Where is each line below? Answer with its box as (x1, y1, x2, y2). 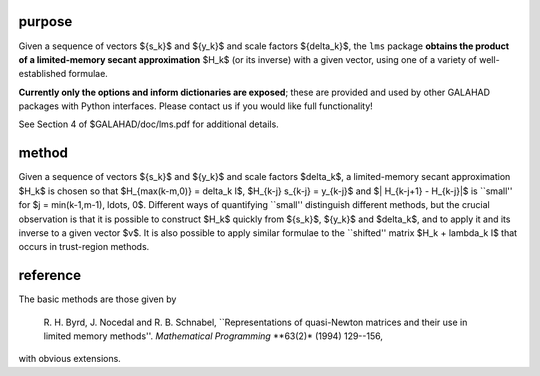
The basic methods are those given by (18, 293, 177, 305)
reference (18, 267, 82, 284)
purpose (18, 13, 73, 30)
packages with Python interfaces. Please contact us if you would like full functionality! (18, 100, 374, 112)
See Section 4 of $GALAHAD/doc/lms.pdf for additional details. (18, 118, 279, 130)
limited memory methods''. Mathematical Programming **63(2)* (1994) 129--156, (43, 330, 384, 342)
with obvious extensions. (18, 353, 122, 365)
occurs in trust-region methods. (18, 241, 150, 253)
